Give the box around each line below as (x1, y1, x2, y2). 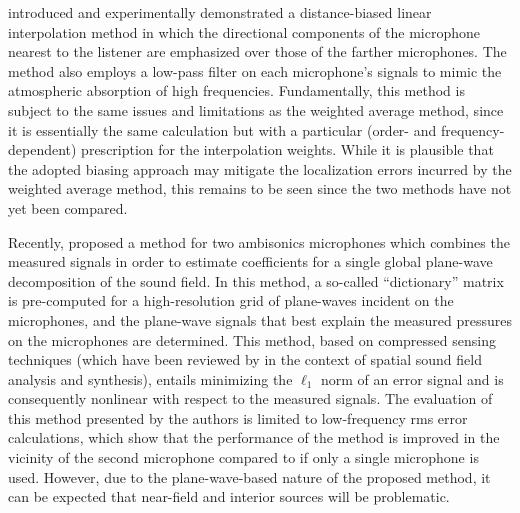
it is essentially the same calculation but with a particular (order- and (8, 119, 437, 140)
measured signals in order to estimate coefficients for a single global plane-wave (8, 251, 493, 272)
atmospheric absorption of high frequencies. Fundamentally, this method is (8, 80, 465, 101)
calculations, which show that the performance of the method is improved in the (8, 427, 500, 448)
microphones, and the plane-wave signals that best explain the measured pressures (8, 309, 512, 330)
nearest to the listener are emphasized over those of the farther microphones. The (8, 41, 507, 62)
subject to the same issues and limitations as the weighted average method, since (8, 99, 504, 120)
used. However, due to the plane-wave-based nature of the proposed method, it (8, 466, 491, 487)
